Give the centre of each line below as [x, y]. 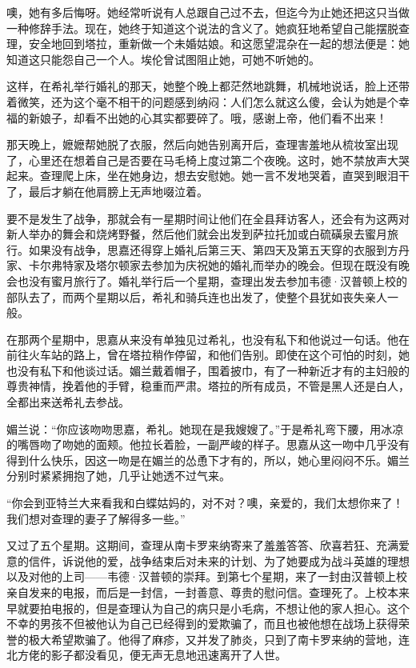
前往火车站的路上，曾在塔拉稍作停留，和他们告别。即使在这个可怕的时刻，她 [208, 355]
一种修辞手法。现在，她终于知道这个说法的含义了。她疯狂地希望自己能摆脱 [202, 28]
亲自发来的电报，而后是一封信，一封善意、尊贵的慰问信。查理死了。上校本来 [208, 592]
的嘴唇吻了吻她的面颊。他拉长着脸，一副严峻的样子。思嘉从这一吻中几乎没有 [208, 444]
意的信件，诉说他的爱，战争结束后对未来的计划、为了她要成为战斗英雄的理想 [208, 560]
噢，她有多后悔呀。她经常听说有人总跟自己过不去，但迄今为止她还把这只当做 [208, 12]
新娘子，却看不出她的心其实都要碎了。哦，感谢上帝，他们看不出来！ [208, 117]
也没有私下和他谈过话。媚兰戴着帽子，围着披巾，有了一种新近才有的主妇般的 [208, 370]
